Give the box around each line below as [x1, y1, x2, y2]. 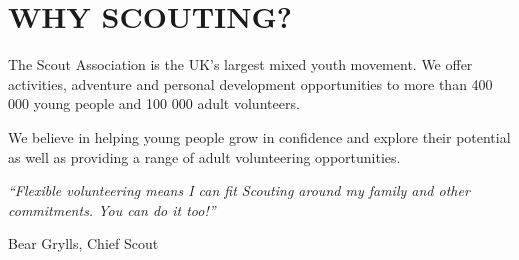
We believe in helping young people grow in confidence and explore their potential [8, 126, 511, 147]
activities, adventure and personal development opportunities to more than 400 [8, 73, 493, 94]
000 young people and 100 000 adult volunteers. [8, 93, 300, 114]
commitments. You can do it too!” [8, 199, 216, 220]
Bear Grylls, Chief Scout [8, 233, 159, 254]
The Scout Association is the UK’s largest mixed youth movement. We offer [8, 54, 473, 75]
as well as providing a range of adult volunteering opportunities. [8, 146, 401, 167]
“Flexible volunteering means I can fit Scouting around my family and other [8, 180, 470, 201]
